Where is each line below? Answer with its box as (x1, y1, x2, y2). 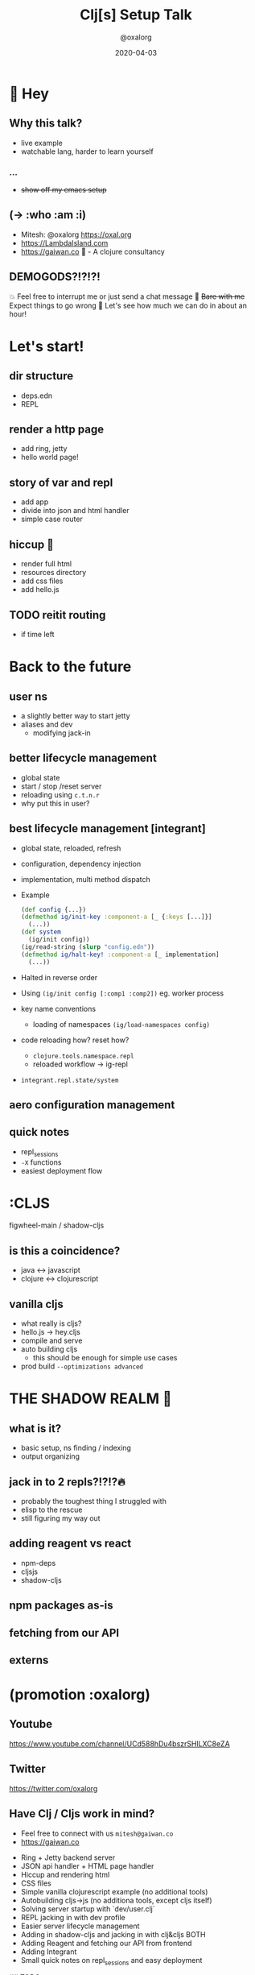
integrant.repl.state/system (20, 1076, 119, 1084)
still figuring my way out (20, 1513, 101, 1523)
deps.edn (20, 391, 53, 400)
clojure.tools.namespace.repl (32, 1052, 135, 1060)
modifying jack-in (32, 727, 91, 738)
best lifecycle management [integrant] (9, 822, 206, 835)
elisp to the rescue (20, 1505, 83, 1514)
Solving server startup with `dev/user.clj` (20, 1903, 155, 1914)
